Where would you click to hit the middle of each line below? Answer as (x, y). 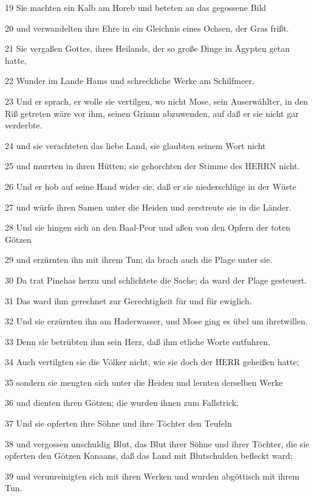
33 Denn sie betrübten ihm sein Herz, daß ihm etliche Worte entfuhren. (138, 341)
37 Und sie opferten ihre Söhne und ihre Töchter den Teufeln (118, 423)
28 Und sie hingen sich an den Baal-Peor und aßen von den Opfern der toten (148, 227)
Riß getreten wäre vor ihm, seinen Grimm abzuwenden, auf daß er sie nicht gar (152, 113)
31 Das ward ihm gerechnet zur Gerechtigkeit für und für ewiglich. (128, 300)
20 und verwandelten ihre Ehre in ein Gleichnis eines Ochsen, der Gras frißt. (147, 28)
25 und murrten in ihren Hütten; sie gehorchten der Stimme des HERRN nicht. (152, 166)
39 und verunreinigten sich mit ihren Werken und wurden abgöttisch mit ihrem (152, 476)
